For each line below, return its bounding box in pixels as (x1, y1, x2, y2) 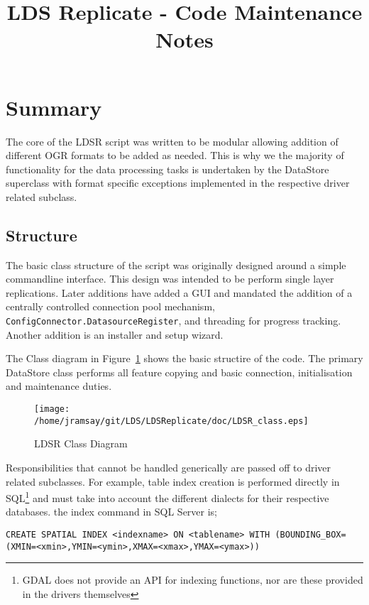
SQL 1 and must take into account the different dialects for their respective (6, 489, 329, 505)
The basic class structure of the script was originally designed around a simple (6, 257, 346, 272)
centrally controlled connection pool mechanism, (6, 299, 215, 314)
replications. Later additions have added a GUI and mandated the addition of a (6, 285, 353, 300)
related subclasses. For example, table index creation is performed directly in (6, 474, 340, 489)
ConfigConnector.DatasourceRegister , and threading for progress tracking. (6, 313, 341, 328)
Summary (6, 92, 102, 121)
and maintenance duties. (6, 378, 112, 393)
